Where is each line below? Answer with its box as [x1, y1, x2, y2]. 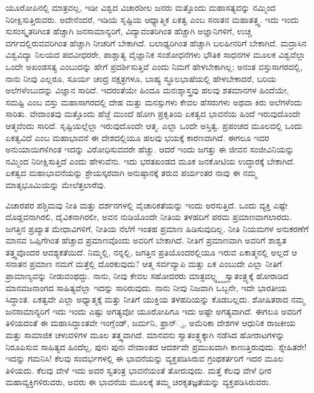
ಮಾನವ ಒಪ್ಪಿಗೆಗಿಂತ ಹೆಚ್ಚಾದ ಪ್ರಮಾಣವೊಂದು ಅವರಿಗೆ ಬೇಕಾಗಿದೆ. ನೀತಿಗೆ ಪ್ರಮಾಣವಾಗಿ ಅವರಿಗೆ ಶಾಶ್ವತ [5, 234, 287, 247]
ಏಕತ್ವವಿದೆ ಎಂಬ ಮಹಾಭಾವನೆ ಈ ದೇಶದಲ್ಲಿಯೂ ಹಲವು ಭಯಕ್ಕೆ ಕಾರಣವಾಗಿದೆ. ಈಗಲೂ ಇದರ [5, 131, 269, 143]
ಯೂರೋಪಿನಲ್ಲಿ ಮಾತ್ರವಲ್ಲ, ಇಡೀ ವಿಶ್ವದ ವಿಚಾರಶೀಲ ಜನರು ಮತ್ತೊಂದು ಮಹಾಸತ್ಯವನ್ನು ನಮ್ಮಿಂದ [5, 1, 276, 13]
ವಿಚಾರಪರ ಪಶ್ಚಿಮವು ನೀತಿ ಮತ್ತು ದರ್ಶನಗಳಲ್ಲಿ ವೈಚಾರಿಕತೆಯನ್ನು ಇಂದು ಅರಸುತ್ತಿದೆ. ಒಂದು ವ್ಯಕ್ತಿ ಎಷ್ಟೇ [5, 198, 288, 211]
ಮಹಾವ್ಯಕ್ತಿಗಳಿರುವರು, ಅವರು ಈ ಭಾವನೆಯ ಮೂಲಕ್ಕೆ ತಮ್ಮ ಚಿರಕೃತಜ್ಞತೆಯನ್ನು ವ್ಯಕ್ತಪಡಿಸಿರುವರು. [5, 376, 271, 388]
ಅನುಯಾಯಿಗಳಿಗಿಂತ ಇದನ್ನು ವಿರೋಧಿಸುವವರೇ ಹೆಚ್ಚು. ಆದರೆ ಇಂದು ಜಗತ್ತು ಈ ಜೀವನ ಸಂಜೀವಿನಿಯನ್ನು [5, 143, 295, 156]
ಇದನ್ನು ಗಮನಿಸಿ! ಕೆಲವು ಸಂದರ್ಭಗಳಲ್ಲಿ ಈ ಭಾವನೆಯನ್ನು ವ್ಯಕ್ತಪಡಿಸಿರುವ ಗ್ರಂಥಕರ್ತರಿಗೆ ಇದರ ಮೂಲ [5, 352, 284, 365]
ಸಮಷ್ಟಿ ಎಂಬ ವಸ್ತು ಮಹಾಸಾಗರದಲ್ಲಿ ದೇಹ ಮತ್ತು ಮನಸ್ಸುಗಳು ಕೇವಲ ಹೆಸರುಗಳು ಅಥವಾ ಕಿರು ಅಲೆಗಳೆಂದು [5, 95, 302, 108]
